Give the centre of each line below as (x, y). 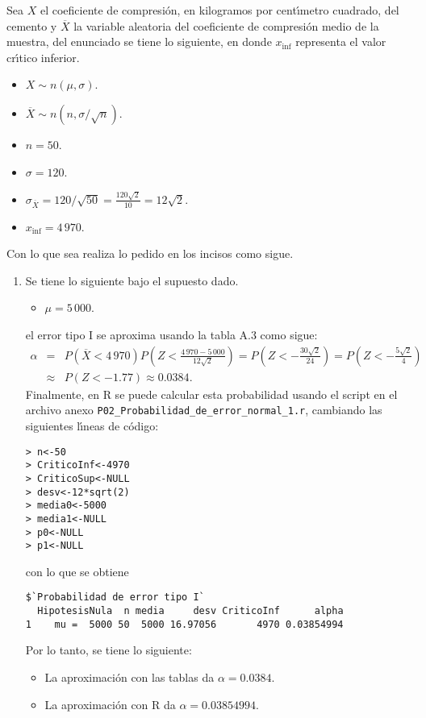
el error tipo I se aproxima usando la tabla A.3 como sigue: (171, 335)
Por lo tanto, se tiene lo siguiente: (109, 650)
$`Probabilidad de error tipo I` (115, 598)
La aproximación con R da (110, 704)
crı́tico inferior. (43, 57)
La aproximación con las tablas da (129, 676)
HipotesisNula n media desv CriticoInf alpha (190, 611)
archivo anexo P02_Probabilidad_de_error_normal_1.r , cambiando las (204, 410)
